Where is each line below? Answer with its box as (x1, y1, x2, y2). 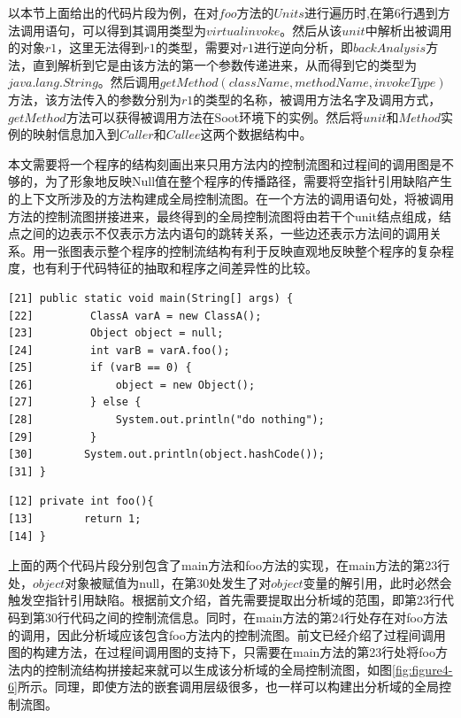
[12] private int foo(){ (8, 495, 154, 508)
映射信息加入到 (32, 125, 119, 143)
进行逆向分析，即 (253, 38, 353, 57)
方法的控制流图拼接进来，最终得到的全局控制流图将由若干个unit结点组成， (8, 206, 439, 225)
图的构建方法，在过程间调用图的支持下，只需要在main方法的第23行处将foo (8, 643, 436, 661)
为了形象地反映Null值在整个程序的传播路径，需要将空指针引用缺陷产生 (44, 172, 453, 190)
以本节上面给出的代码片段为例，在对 (8, 4, 219, 21)
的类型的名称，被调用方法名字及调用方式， (193, 89, 442, 108)
